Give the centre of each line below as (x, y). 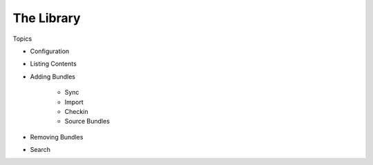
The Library (47, 18)
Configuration (50, 51)
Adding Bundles (53, 77)
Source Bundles (87, 122)
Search (40, 150)
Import (74, 102)
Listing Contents (54, 64)
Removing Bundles (57, 137)
